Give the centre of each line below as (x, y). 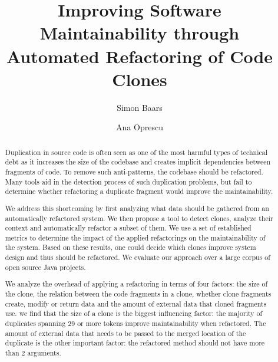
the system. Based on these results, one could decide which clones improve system (130, 247)
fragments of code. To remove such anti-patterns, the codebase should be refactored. (134, 171)
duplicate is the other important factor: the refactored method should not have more (135, 343)
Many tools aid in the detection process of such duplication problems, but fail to (128, 181)
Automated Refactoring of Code (140, 56)
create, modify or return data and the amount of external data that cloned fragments (136, 303)
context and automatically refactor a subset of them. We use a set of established (128, 228)
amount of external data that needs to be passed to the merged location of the (125, 333)
